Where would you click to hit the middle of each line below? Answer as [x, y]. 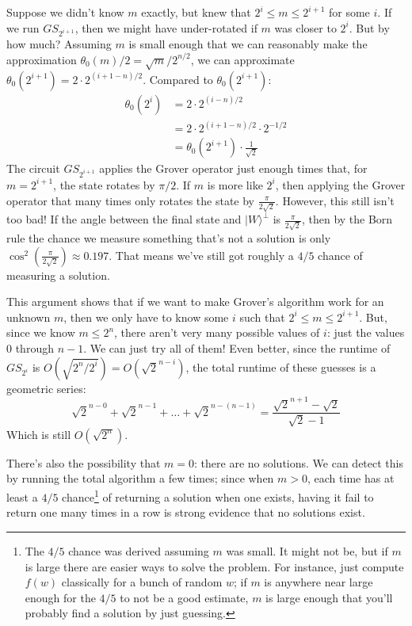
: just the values [366, 332]
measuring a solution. [58, 275]
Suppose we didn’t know [65, 12]
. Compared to [178, 79]
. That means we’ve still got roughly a [201, 255]
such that [262, 317]
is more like [235, 184]
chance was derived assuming [139, 550]
